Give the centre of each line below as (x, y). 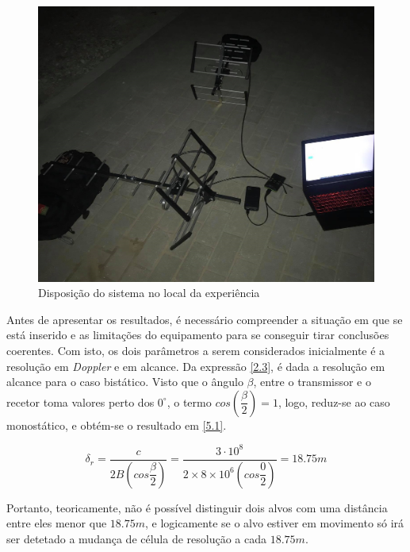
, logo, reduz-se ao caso (334, 401)
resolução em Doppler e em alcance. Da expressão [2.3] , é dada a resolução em (196, 366)
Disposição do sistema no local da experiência (149, 293)
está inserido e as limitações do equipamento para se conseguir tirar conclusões (198, 335)
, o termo (189, 401)
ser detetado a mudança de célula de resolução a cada (137, 538)
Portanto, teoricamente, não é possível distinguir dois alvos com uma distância (197, 507)
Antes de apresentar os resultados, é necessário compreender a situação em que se (205, 319)
